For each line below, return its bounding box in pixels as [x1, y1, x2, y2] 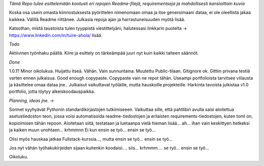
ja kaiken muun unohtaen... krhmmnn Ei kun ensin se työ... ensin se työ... [9, 127, 156, 133]
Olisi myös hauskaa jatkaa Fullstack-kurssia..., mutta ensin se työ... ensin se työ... [9, 136, 173, 142]
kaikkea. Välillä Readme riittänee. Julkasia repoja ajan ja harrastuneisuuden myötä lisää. [9, 16, 185, 22]
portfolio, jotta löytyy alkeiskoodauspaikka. [9, 88, 95, 95]
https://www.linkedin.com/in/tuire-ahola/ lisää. [9, 32, 103, 38]
